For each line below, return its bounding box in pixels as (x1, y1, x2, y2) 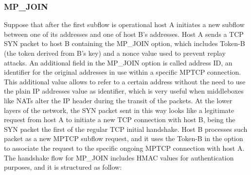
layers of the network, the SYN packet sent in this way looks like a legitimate (4, 105, 234, 115)
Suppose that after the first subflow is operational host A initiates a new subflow (4, 19, 245, 30)
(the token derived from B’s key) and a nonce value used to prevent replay (4, 48, 226, 58)
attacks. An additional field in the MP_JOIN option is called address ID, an (4, 57, 233, 67)
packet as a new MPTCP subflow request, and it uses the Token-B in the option (4, 133, 243, 143)
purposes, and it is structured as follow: (4, 162, 122, 172)
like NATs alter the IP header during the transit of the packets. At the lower (4, 95, 233, 105)
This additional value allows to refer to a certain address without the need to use (4, 76, 246, 86)
